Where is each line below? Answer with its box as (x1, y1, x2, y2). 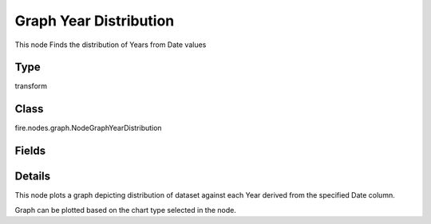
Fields (14, 144, 46, 158)
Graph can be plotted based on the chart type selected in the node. (14, 205, 237, 214)
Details (14, 170, 51, 183)
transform (14, 81, 48, 91)
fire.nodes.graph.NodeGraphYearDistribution (14, 124, 163, 133)
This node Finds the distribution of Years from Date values (14, 40, 207, 49)
